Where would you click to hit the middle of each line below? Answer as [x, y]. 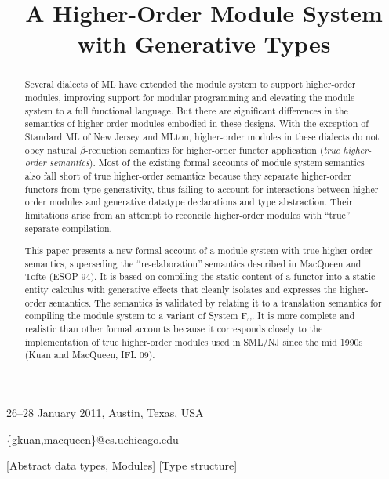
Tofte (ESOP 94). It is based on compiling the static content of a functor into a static [200, 276]
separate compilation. [68, 228]
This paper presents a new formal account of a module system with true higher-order [198, 250]
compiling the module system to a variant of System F [136, 316]
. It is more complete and [304, 316]
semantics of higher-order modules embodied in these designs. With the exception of [196, 123]
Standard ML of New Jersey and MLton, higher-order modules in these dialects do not [202, 136]
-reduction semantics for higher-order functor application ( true [213, 149]
